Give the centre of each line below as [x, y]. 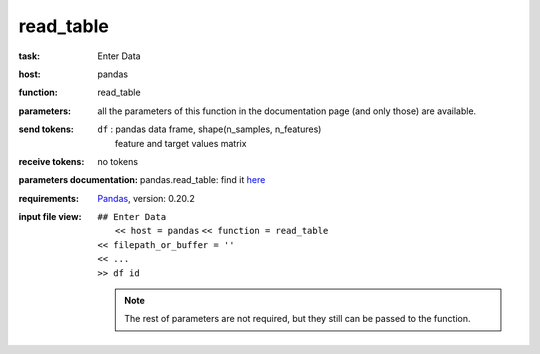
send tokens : [46, 129]
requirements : [49, 198]
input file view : [50, 217]
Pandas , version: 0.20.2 [146, 198]
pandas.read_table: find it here [202, 180]
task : [29, 56]
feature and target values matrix [181, 143]
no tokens [118, 161]
